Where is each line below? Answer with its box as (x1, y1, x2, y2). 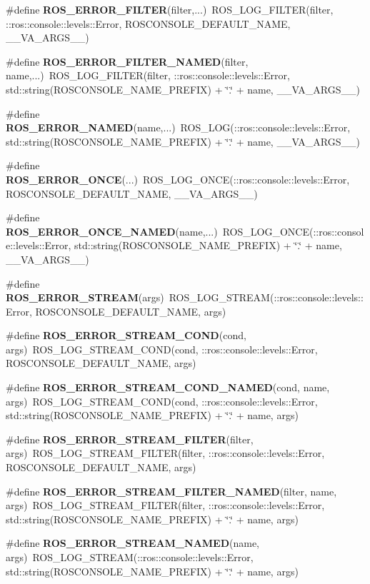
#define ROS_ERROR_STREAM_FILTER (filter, (6, 431, 254, 446)
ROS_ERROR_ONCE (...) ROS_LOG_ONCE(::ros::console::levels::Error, (6, 171, 350, 186)
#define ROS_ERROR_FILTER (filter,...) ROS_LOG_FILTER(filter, (6, 2, 334, 16)
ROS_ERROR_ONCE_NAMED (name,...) (6, 223, 218, 238)
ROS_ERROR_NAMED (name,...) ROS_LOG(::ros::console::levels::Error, (6, 120, 351, 135)
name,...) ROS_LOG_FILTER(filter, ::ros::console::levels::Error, (6, 68, 290, 83)
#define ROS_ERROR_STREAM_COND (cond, (6, 328, 246, 343)
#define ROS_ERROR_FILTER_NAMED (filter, (6, 54, 249, 69)
